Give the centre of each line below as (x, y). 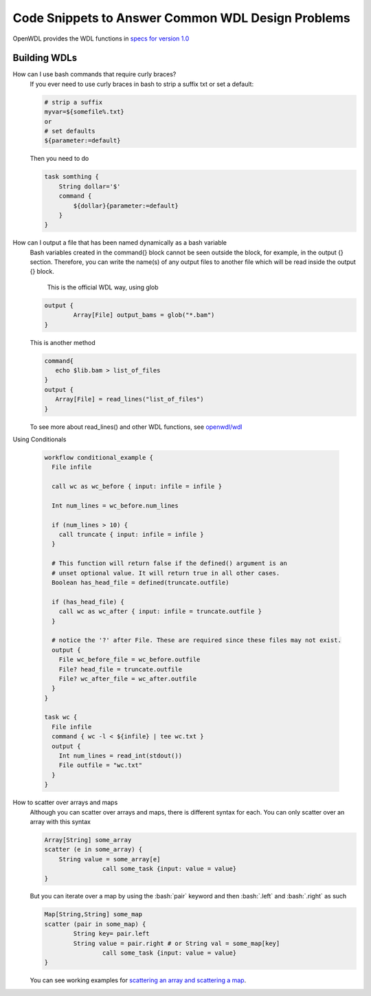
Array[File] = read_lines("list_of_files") (130, 399)
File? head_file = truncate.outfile (120, 669)
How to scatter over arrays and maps (65, 803)
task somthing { (72, 177)
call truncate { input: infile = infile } (131, 535)
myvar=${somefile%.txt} (85, 112)
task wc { (61, 717)
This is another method (63, 342)
